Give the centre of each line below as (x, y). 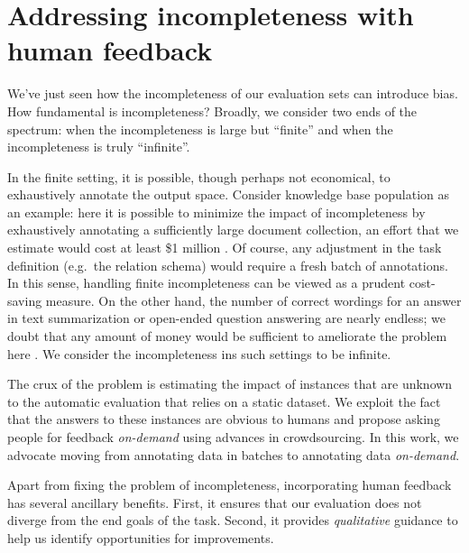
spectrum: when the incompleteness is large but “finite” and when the (200, 129)
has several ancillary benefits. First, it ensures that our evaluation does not (215, 502)
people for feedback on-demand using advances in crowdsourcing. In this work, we (233, 437)
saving (25, 300)
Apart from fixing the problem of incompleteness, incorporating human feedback (230, 485)
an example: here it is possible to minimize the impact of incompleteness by (216, 212)
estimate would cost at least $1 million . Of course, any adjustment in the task (225, 248)
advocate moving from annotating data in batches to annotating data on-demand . (234, 454)
